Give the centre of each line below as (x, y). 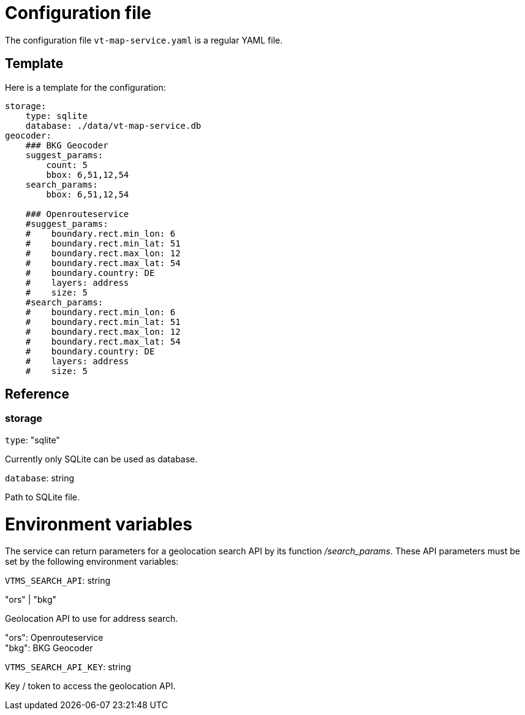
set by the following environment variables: (92, 562)
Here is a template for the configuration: (85, 87)
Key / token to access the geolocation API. (90, 686)
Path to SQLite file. (43, 497)
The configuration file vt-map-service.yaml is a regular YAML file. (144, 40)
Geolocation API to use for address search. (92, 619)
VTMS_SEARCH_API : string (58, 581)
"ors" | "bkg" (31, 600)
